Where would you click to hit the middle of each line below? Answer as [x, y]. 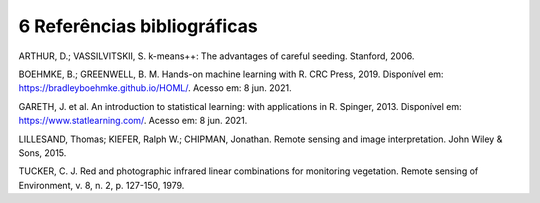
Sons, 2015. [42, 152]
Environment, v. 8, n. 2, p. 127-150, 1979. [101, 185]
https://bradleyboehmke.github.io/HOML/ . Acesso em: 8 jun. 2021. [155, 88]
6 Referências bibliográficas [138, 26]
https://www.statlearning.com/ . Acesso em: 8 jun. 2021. [133, 121]
